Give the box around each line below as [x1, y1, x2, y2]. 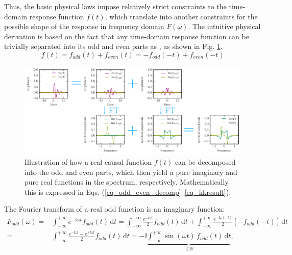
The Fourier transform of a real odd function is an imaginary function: [4, 203, 225, 214]
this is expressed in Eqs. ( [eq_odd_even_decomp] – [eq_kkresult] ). [25, 186, 231, 197]
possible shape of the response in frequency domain [4, 21, 164, 32]
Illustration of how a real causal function [25, 157, 152, 167]
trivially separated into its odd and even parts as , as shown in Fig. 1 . [4, 41, 223, 52]
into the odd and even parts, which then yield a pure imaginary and [25, 166, 237, 177]
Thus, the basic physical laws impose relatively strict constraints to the [4, 1, 227, 11]
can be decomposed [175, 157, 236, 167]
